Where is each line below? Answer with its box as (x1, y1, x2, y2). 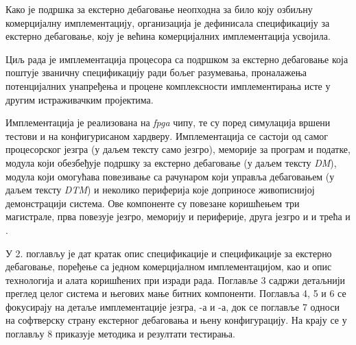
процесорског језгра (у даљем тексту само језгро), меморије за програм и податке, (5, 142, 351, 156)
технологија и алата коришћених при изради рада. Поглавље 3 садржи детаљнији (5, 272, 346, 287)
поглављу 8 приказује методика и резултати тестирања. (5, 326, 235, 341)
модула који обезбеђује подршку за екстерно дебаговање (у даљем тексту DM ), (5, 155, 337, 169)
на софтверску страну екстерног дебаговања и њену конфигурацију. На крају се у (5, 313, 347, 327)
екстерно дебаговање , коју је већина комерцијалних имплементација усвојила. (5, 29, 331, 43)
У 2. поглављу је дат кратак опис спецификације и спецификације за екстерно (5, 246, 332, 260)
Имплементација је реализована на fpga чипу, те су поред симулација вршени (5, 115, 331, 130)
